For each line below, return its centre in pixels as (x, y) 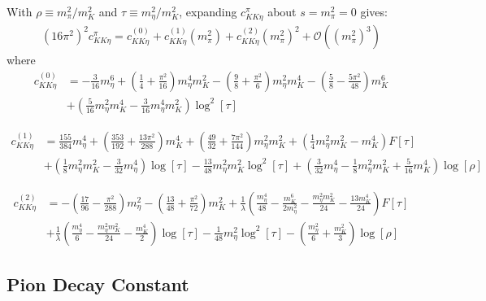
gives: (374, 11)
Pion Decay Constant (98, 284)
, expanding (208, 11)
